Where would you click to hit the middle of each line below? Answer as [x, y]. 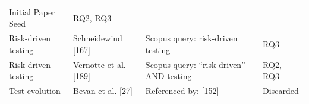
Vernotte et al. [100, 64]
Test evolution [35, 91]
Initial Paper [32, 12]
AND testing [168, 76]
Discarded [281, 91]
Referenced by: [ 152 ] [182, 91]
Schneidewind [98, 38]
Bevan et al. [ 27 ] [103, 91]
